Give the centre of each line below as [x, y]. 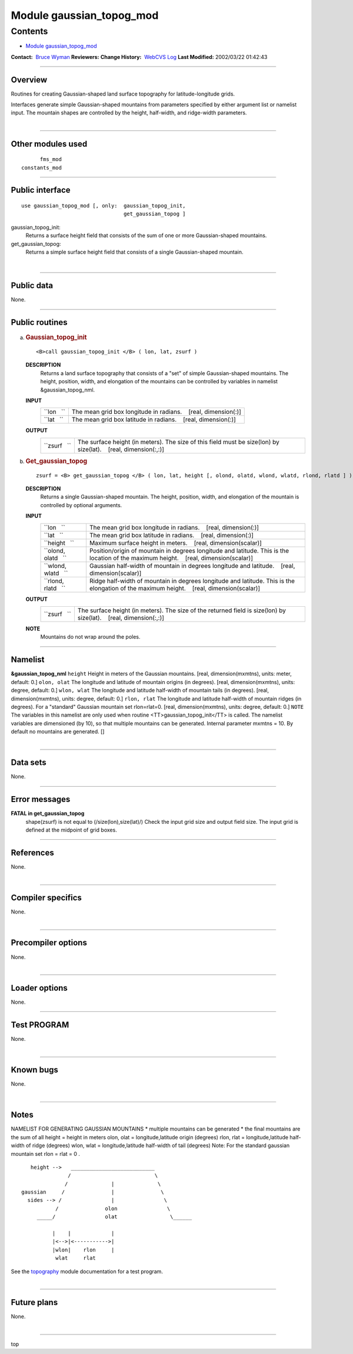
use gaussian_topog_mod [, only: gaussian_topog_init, [104, 206]
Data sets [29, 763]
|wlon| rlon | [83, 1250]
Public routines [39, 322]
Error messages [41, 799]
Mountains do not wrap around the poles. [90, 637]
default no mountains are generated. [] [58, 732]
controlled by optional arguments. [81, 505]
